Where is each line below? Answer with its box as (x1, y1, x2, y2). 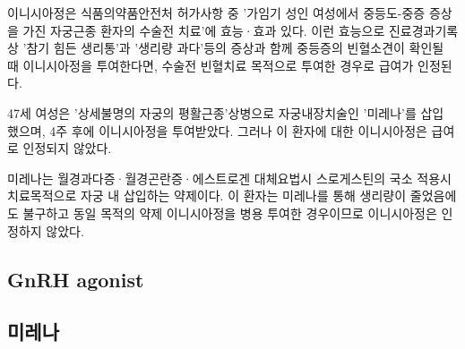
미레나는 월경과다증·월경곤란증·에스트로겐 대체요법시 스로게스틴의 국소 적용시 (7, 168, 452, 187)
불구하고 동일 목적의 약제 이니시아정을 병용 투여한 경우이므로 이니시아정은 (22, 203, 437, 222)
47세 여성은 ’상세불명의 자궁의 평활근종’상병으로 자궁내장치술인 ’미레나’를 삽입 (7, 103, 444, 122)
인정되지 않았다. (22, 139, 112, 157)
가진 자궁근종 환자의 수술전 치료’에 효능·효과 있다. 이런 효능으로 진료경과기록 (22, 21, 459, 39)
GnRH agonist (7, 265, 144, 293)
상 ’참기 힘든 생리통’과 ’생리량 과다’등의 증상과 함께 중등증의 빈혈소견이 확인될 (7, 38, 444, 57)
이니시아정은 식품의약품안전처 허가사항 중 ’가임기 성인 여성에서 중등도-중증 (7, 4, 426, 21)
